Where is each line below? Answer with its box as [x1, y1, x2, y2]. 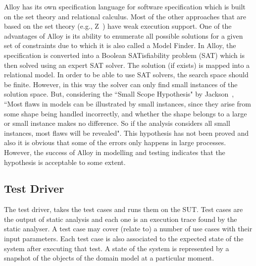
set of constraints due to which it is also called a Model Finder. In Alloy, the [4, 40, 236, 51]
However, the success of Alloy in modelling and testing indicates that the [4, 147, 225, 157]
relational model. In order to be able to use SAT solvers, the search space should [4, 69, 249, 80]
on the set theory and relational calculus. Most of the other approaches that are [4, 11, 246, 21]
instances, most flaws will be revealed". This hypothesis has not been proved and [4, 127, 249, 138]
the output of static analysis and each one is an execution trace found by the [4, 213, 237, 224]
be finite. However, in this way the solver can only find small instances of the [4, 79, 238, 89]
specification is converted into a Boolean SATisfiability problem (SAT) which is [4, 50, 245, 60]
